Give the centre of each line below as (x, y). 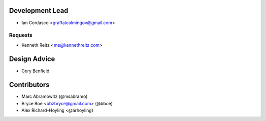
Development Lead (39, 11)
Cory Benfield (35, 71)
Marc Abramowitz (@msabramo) (54, 96)
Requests (21, 35)
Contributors (29, 85)
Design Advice (32, 59)
